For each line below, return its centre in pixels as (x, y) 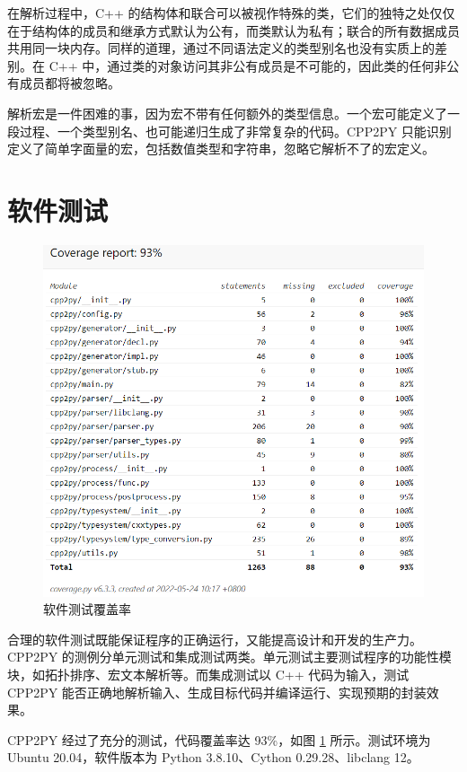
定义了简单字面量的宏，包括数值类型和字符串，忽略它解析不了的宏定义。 (221, 149)
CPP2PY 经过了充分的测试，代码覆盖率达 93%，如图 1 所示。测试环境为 (219, 739)
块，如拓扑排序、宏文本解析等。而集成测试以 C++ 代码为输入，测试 (208, 674)
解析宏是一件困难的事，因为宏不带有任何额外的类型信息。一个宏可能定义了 (227, 113)
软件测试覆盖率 (87, 609)
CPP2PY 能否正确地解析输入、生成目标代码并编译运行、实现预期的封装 (217, 692)
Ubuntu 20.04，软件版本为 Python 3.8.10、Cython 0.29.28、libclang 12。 (213, 757)
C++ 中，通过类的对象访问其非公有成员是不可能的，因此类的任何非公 (254, 65)
